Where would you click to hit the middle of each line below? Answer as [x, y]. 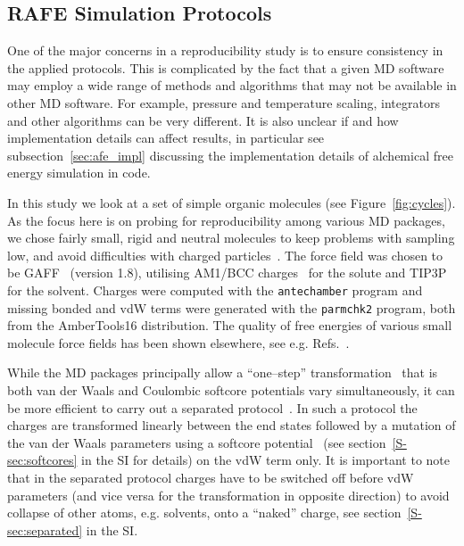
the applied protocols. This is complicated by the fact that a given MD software [226, 67]
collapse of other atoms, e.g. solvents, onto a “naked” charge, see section [204, 513]
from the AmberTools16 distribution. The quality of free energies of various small [230, 325]
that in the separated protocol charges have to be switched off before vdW [211, 477]
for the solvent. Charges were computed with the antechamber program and [215, 290]
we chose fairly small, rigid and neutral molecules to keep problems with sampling [231, 238]
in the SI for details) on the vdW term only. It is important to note [265, 460]
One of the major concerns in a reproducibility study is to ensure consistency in [225, 50]
